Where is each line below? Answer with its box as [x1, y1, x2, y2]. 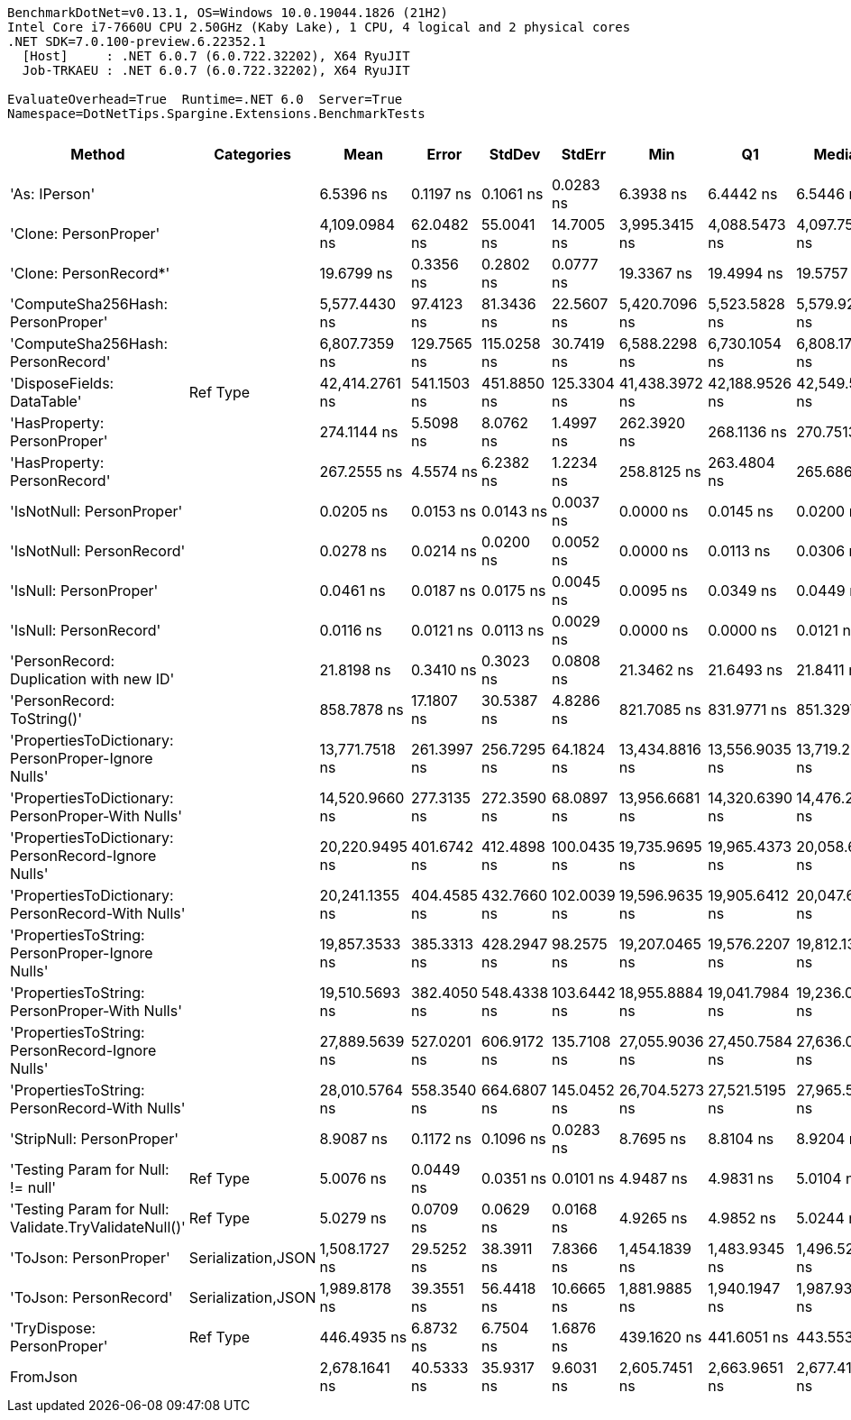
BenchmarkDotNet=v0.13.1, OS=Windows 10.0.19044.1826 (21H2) [7, 5, 448, 20]
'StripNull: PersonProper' [10, 1130, 179, 1148]
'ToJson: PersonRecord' [10, 1288, 173, 1306]
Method [70, 145, 125, 163]
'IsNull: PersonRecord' [10, 621, 161, 639]
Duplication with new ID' [10, 670, 175, 688]
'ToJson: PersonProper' [10, 1249, 170, 1267]
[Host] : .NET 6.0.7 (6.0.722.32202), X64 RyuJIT [22, 49, 410, 63]
